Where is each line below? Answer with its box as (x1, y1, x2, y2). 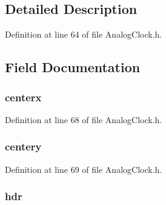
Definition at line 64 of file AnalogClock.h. (5, 28, 162, 41)
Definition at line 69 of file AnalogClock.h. (5, 163, 162, 175)
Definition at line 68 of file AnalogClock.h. (5, 113, 162, 126)
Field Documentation (5, 58, 141, 76)
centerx (5, 89, 42, 104)
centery (5, 139, 42, 154)
